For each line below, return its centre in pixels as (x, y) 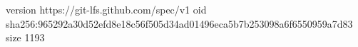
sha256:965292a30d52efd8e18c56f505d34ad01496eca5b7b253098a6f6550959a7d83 (179, 23)
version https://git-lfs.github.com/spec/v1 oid (106, 9)
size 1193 (25, 37)
